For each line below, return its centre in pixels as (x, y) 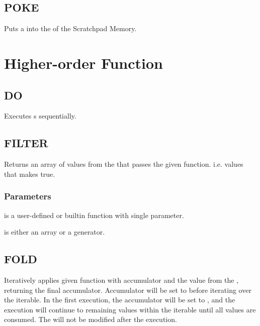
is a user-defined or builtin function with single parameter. (94, 215)
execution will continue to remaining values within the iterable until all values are (130, 309)
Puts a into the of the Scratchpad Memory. (70, 28)
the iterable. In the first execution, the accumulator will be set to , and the (120, 300)
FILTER (26, 143)
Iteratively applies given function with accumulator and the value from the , (121, 280)
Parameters (28, 196)
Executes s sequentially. (40, 116)
